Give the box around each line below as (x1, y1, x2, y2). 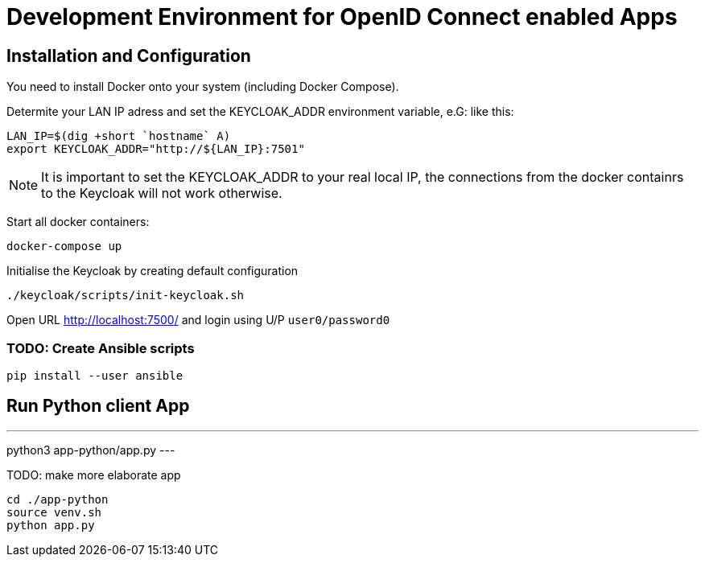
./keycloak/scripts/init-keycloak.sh (6, 289, 245, 302)
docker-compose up (6, 240, 122, 253)
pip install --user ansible (6, 368, 183, 382)
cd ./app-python (6, 492, 109, 506)
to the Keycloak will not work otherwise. (41, 185, 282, 202)
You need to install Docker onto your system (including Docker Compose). (6, 80, 399, 94)
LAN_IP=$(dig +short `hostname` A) (6, 129, 231, 143)
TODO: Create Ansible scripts (6, 339, 195, 356)
